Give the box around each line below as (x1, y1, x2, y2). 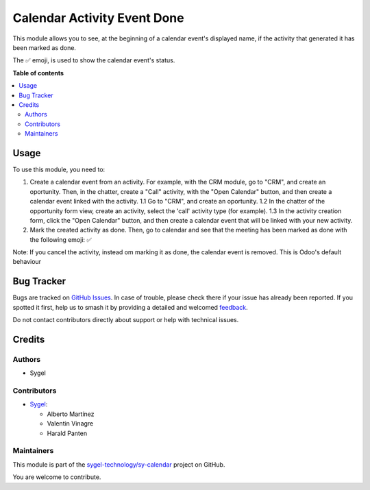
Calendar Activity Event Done (12, 10, 184, 25)
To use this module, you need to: (12, 165, 106, 173)
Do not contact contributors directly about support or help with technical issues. (12, 316, 239, 324)
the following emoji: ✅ (29, 235, 92, 243)
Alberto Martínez (47, 410, 95, 418)
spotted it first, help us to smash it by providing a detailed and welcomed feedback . (12, 303, 248, 311)
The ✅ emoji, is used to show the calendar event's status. (12, 56, 175, 64)
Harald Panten (47, 429, 88, 437)
